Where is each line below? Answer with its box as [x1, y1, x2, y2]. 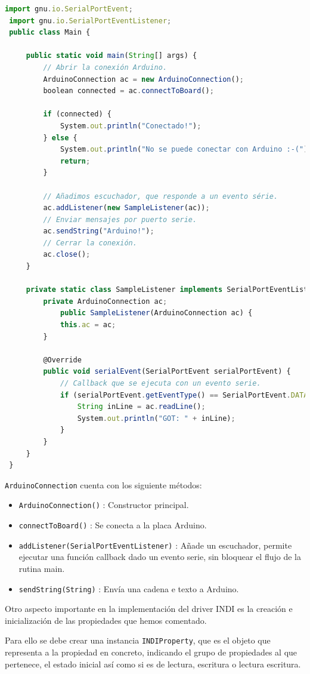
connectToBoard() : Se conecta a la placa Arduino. [18, 519, 207, 531]
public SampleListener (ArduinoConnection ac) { [60, 309, 253, 318]
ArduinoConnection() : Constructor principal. [18, 498, 189, 511]
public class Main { [9, 28, 91, 37]
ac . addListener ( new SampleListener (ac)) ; [43, 204, 210, 213]
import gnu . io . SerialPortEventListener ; [9, 16, 172, 25]
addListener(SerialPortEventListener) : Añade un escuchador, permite [18, 538, 292, 551]
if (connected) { [43, 110, 111, 119]
